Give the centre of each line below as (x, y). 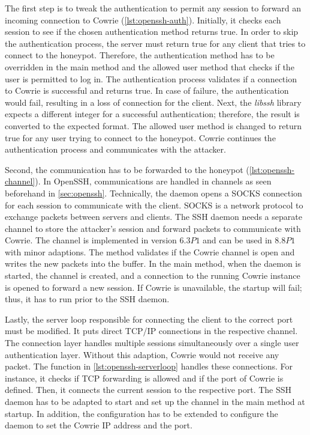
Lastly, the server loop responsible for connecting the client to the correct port (149, 319)
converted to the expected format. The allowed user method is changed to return (153, 125)
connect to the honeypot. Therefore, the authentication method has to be (140, 55)
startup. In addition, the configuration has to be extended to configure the (142, 413)
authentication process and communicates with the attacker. (115, 149)
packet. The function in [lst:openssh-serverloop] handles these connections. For (149, 366)
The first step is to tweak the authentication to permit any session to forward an (153, 8)
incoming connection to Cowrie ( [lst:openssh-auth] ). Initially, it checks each (143, 20)
